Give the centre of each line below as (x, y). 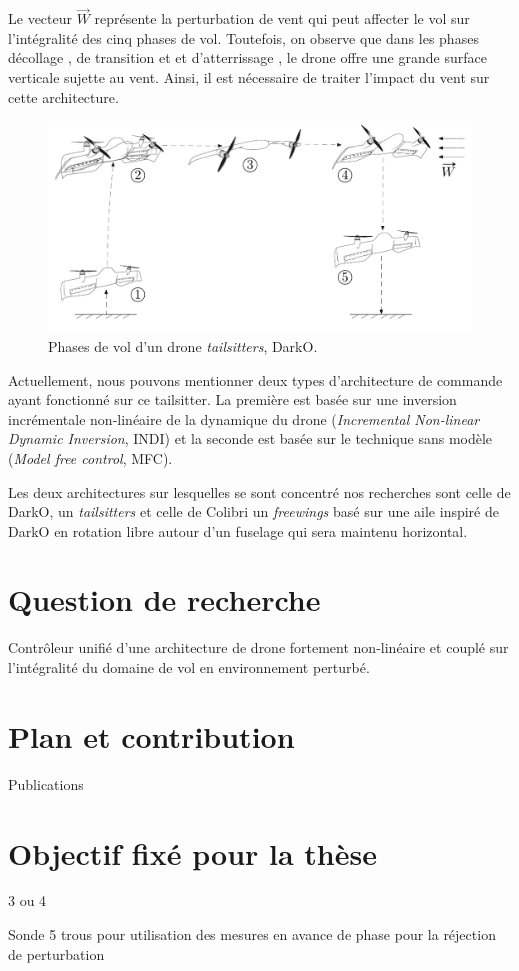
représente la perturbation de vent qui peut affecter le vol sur (282, 18)
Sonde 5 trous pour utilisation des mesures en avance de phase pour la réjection (252, 934)
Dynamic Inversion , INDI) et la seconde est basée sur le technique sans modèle (250, 438)
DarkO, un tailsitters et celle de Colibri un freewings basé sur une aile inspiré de (253, 511)
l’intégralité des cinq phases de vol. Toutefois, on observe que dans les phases (243, 37)
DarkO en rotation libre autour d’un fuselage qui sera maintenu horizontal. (238, 530)
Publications (46, 783)
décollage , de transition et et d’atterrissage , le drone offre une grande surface (247, 57)
